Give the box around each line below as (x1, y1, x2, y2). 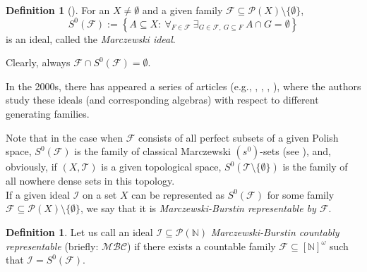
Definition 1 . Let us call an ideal (6, 224, 153, 239)
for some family (267, 187, 335, 202)
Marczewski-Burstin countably (210, 224, 339, 239)
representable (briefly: (6, 238, 99, 253)
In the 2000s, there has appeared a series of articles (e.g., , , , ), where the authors (6, 78, 361, 93)
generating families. (6, 106, 90, 120)
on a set (83, 187, 117, 202)
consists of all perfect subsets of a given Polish (138, 130, 339, 144)
